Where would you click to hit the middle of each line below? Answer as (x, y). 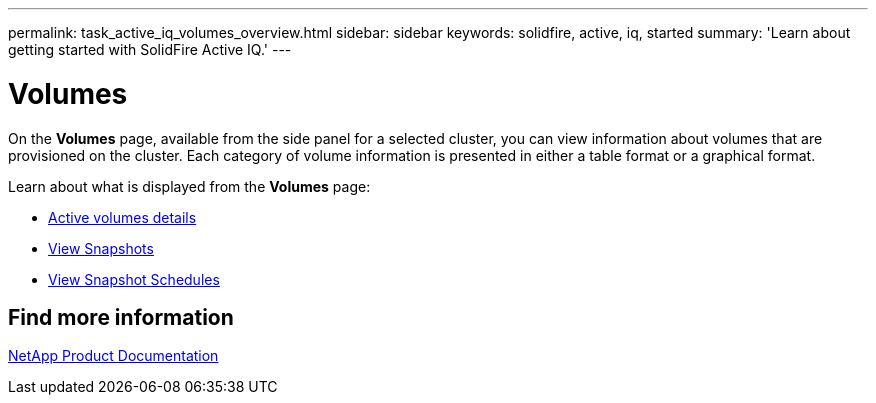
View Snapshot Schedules (134, 279)
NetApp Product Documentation (113, 356)
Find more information (121, 317)
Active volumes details (122, 217)
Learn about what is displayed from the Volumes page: (189, 186)
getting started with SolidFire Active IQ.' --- (150, 49)
